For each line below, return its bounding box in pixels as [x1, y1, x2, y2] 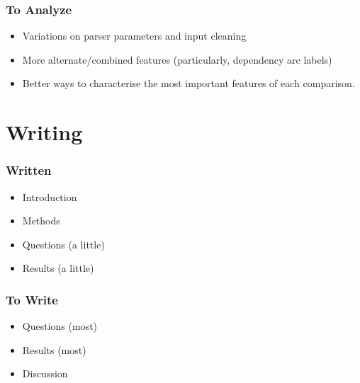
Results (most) [22, 342, 86, 357]
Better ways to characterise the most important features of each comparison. [22, 76, 355, 91]
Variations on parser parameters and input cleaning [22, 28, 247, 43]
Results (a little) [22, 261, 94, 275]
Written [6, 161, 52, 179]
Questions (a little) [22, 236, 105, 251]
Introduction [22, 189, 77, 204]
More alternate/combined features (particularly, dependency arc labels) [22, 52, 332, 67]
